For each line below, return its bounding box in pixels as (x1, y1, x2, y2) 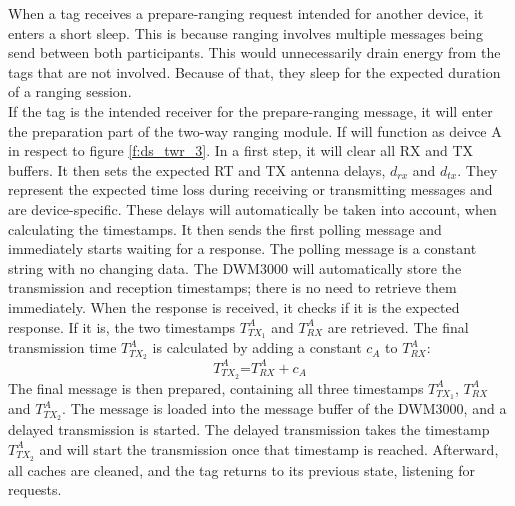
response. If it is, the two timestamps (8, 316, 236, 337)
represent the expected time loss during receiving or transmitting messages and (8, 179, 493, 200)
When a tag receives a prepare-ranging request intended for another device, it (8, 3, 484, 23)
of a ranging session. (8, 81, 132, 102)
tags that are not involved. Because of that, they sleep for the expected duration (8, 61, 501, 82)
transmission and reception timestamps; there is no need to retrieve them (8, 277, 457, 298)
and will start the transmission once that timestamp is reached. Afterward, (39, 438, 499, 459)
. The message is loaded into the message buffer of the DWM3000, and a (62, 398, 507, 419)
